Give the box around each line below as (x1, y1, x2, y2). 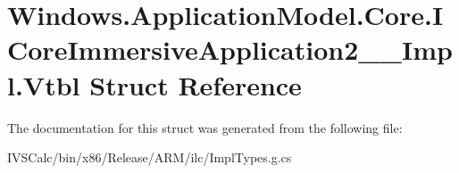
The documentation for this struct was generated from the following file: (7, 118, 403, 136)
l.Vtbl (7, 66, 80, 103)
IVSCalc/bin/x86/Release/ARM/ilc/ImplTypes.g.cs (7, 148, 292, 167)
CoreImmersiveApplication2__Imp (7, 31, 453, 68)
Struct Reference (89, 66, 302, 103)
